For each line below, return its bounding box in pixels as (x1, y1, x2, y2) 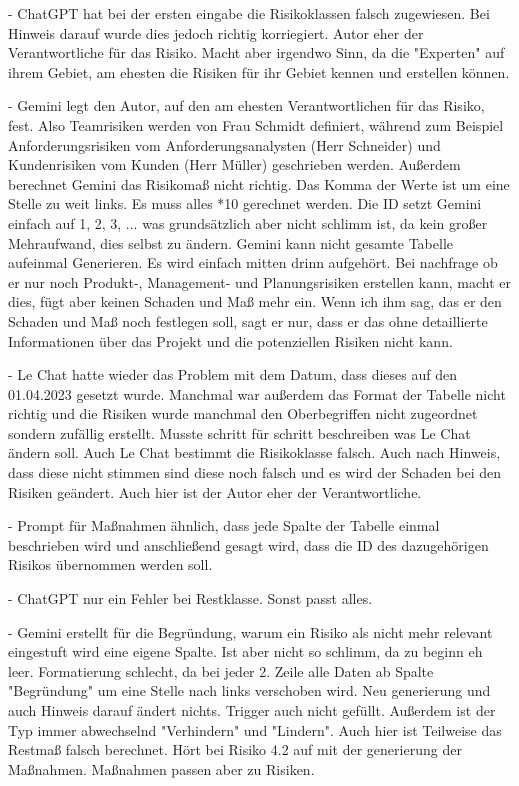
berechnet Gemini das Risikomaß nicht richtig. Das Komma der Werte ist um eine (8, 173, 510, 194)
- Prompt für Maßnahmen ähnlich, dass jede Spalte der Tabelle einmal (8, 515, 440, 536)
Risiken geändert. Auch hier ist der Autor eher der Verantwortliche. (8, 481, 422, 502)
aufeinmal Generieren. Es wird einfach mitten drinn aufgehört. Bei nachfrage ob (8, 252, 498, 273)
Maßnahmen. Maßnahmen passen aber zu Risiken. (8, 758, 315, 779)
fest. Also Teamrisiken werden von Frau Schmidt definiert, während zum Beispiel (8, 114, 504, 135)
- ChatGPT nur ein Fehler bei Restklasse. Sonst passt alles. (8, 588, 373, 609)
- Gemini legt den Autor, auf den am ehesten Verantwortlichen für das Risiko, (8, 95, 485, 116)
